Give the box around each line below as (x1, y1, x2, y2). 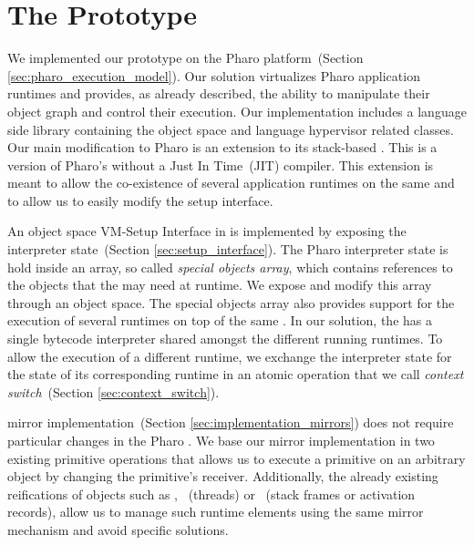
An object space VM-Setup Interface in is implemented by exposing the (7, 221, 407, 241)
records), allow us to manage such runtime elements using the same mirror (7, 502, 424, 521)
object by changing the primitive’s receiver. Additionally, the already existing (7, 467, 438, 486)
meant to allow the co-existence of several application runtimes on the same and (7, 173, 455, 192)
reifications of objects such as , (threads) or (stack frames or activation (7, 484, 416, 503)
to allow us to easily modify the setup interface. (7, 190, 273, 210)
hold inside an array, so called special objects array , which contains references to (7, 257, 453, 276)
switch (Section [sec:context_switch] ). (7, 382, 220, 401)
